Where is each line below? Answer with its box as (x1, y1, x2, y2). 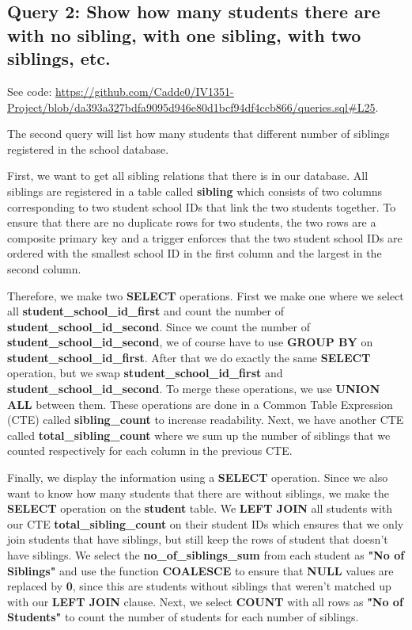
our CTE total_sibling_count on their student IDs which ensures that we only (7, 515, 404, 532)
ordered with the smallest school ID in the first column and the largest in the (7, 245, 382, 262)
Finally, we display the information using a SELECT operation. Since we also (7, 469, 388, 486)
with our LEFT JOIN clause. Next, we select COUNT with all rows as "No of (7, 593, 403, 609)
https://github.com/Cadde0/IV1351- (55, 82, 234, 99)
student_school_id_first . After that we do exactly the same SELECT (7, 349, 371, 365)
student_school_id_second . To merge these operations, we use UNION (7, 380, 380, 397)
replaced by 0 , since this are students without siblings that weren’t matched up (7, 578, 391, 594)
